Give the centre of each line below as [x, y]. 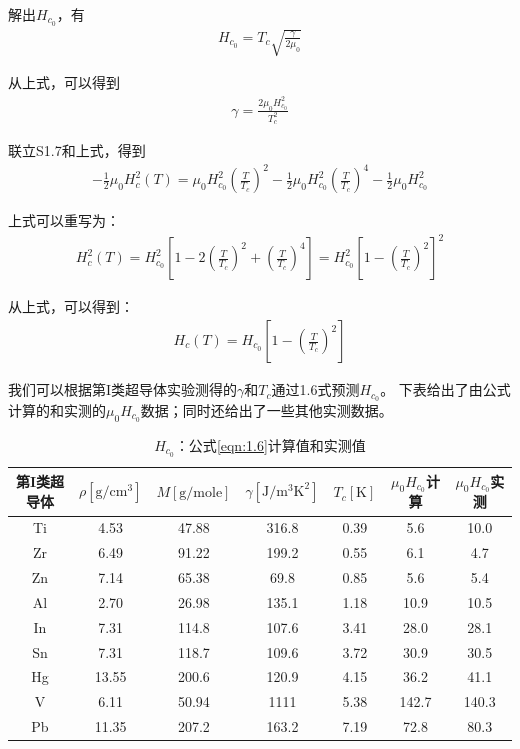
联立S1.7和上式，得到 [77, 150]
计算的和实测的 [57, 409]
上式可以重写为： [64, 220]
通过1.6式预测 [315, 389]
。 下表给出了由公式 [445, 389]
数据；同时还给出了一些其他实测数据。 [266, 409]
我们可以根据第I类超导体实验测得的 [123, 389]
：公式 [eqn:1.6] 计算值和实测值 [270, 444]
